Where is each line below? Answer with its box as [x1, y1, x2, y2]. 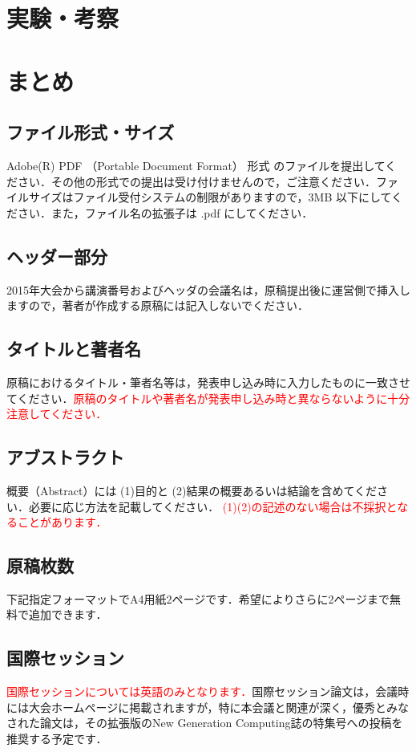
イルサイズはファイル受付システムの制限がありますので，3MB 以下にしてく [6, 189, 403, 205]
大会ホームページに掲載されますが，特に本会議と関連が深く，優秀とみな [28, 698, 410, 715]
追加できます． [28, 606, 107, 623]
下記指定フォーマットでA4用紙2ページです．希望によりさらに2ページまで [6, 590, 390, 607]
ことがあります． [17, 514, 107, 530]
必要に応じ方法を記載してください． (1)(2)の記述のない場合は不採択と [28, 498, 398, 514]
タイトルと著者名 [6, 336, 141, 361]
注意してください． [6, 405, 107, 422]
